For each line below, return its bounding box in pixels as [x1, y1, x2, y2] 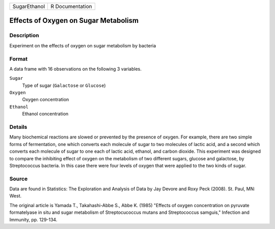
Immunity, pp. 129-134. [9, 216, 58, 222]
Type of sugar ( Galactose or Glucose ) [22, 82, 106, 89]
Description [9, 32, 39, 39]
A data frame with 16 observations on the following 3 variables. [9, 66, 142, 72]
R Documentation [50, 3, 93, 10]
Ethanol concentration [22, 111, 69, 117]
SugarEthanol [12, 3, 45, 10]
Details [9, 124, 28, 131]
